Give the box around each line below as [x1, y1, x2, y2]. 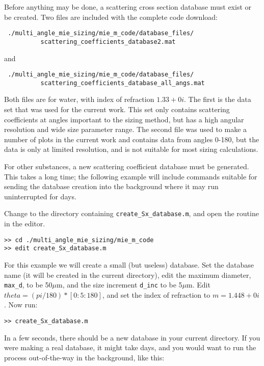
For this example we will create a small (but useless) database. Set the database [4, 259, 254, 270]
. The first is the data [184, 94, 251, 104]
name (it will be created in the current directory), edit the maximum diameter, [4, 269, 251, 280]
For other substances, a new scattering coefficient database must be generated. [4, 161, 249, 171]
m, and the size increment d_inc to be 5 [56, 279, 182, 290]
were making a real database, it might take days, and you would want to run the [4, 342, 256, 353]
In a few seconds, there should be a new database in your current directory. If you [4, 332, 260, 343]
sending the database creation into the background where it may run [4, 181, 219, 192]
